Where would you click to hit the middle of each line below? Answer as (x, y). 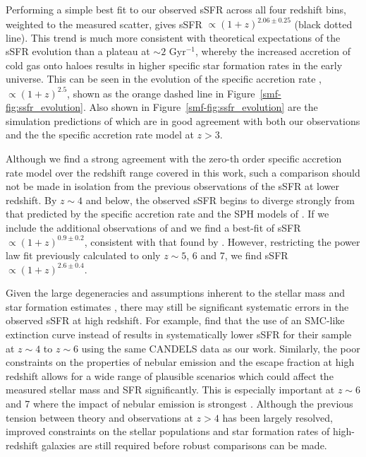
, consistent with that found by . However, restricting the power (222, 241)
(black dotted (323, 24)
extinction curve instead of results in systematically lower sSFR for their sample (179, 334)
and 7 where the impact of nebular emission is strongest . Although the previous (179, 404)
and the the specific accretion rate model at (100, 135)
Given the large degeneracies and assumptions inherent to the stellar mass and (176, 293)
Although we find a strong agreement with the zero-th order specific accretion (174, 158)
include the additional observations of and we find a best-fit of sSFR (153, 227)
